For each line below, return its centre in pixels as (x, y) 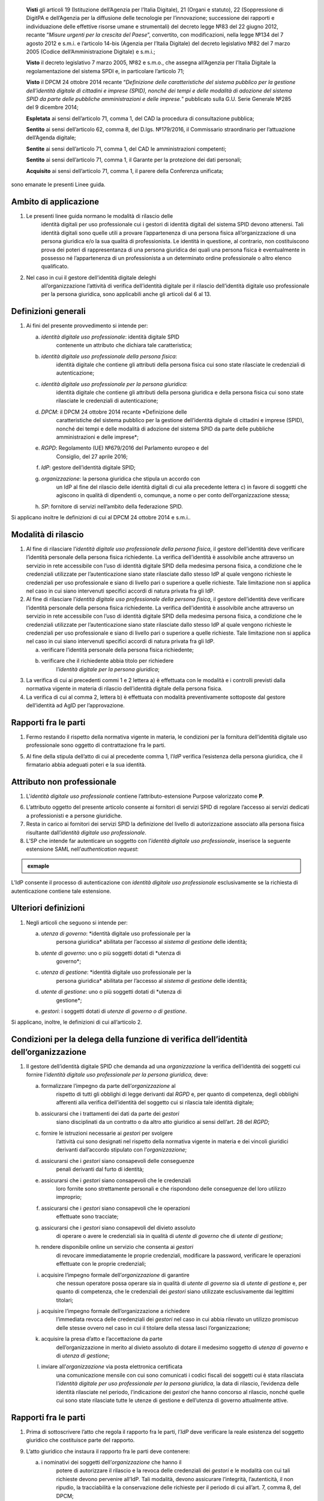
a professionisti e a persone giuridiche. (74, 815)
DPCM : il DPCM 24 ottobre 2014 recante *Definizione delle (114, 412)
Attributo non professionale (64, 782)
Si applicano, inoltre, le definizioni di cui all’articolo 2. (76, 1022)
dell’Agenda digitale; (51, 137)
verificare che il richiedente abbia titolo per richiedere (107, 661)
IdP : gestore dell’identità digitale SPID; (88, 468)
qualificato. (55, 267)
